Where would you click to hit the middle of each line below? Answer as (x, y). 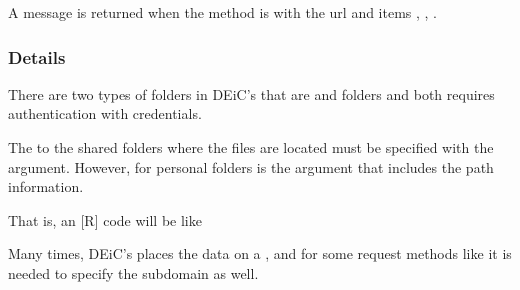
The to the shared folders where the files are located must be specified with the (251, 147)
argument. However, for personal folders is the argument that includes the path (251, 166)
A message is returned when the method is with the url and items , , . (223, 12)
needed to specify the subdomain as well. (133, 272)
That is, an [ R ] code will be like (105, 219)
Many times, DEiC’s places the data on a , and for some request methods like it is (260, 253)
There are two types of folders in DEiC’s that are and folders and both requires (251, 93)
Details (37, 56)
